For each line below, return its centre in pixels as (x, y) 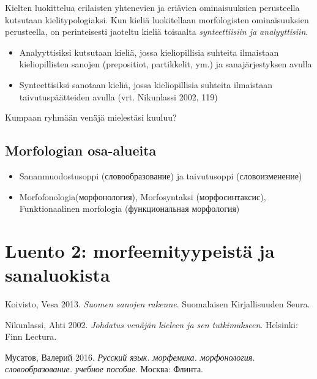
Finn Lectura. (31, 336)
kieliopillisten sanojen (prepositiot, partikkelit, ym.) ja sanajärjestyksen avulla (166, 64)
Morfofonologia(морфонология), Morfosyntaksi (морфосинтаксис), (143, 196)
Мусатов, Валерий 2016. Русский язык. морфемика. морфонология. (130, 357)
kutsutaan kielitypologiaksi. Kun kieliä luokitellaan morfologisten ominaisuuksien (157, 19)
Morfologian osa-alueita (81, 150)
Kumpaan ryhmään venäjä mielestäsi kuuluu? (91, 117)
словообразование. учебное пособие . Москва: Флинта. (104, 369)
